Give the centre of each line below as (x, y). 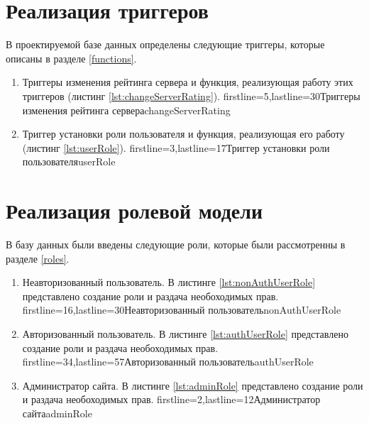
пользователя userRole (69, 161)
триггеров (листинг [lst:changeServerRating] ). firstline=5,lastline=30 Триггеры (191, 95)
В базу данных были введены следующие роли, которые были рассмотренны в (176, 244)
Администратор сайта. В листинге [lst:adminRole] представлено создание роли (193, 385)
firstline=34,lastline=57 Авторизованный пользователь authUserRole (168, 362)
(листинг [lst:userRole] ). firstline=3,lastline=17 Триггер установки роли (176, 147)
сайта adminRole (57, 413)
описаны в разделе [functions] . (71, 58)
